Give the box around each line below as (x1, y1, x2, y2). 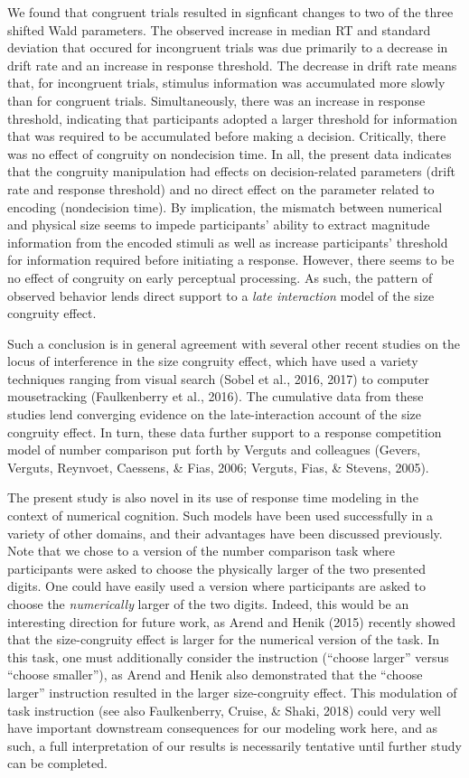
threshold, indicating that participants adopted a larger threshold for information (7, 108, 457, 127)
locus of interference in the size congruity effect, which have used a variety (7, 352, 418, 370)
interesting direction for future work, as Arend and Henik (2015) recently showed (7, 612, 455, 631)
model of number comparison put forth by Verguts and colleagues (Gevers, (7, 440, 421, 459)
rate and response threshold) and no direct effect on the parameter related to (7, 179, 435, 198)
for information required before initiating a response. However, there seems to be (7, 250, 455, 269)
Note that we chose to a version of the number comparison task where (7, 541, 395, 560)
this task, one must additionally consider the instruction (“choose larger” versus (7, 647, 449, 666)
